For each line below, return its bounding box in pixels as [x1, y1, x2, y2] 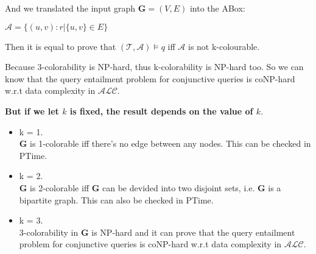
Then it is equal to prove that [5, 40, 116, 52]
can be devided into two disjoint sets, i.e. [102, 181, 255, 194]
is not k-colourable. [188, 40, 260, 52]
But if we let [5, 104, 59, 117]
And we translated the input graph [5, 2, 136, 14]
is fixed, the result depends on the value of [69, 104, 253, 117]
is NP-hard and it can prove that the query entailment [91, 225, 295, 238]
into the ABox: [189, 2, 245, 14]
